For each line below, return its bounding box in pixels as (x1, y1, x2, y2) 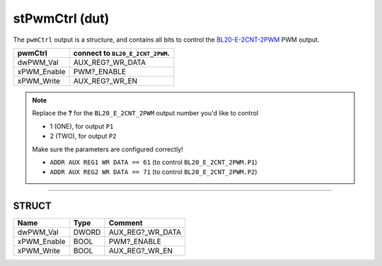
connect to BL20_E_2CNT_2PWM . (73, 48, 170, 58)
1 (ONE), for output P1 (50, 122, 114, 130)
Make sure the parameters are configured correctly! (32, 145, 183, 154)
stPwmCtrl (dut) (13, 11, 110, 26)
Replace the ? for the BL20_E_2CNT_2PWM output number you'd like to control (32, 109, 259, 117)
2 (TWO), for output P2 (50, 132, 117, 141)
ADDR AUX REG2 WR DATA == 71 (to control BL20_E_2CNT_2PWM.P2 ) (50, 168, 257, 176)
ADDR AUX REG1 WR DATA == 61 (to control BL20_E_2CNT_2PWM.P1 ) (50, 158, 257, 166)
